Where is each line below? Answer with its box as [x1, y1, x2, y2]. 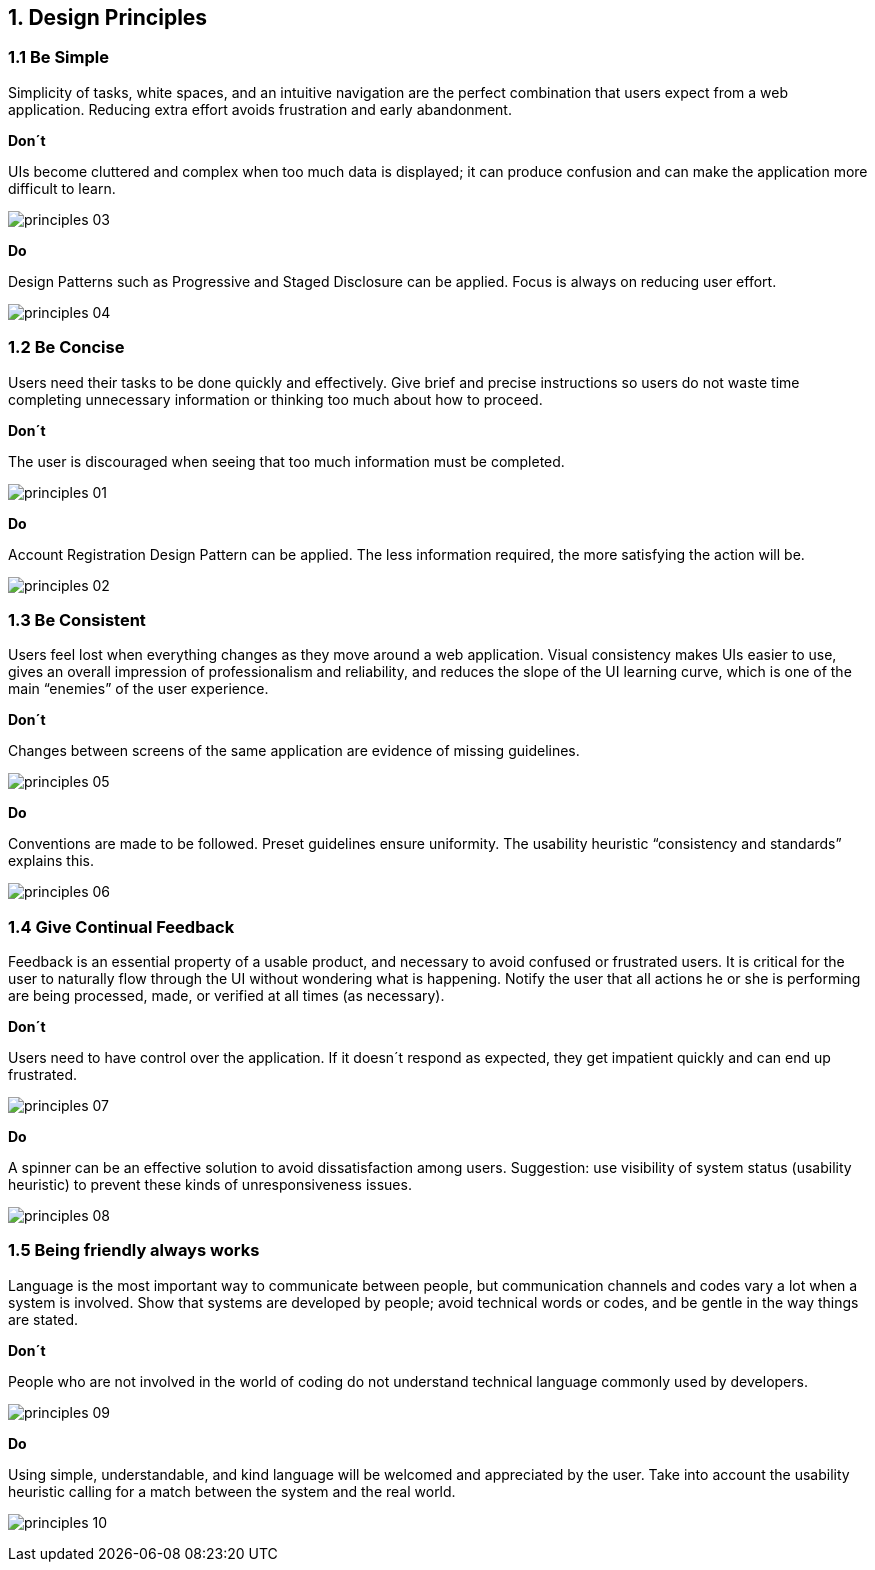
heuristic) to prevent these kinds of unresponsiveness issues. [8, 1176, 412, 1194]
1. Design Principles [8, 5, 208, 30]
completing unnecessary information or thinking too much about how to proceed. [8, 390, 543, 408]
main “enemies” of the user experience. [8, 680, 269, 698]
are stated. [8, 1310, 79, 1328]
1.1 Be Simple [8, 47, 109, 68]
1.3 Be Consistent [8, 609, 146, 630]
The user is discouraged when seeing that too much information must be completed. [8, 452, 565, 470]
